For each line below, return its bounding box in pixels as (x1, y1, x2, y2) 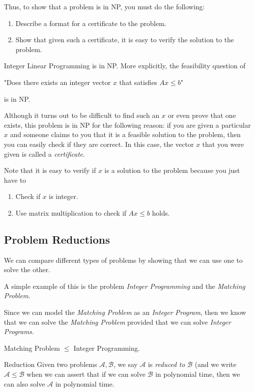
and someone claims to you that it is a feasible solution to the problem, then (10, 129, 241, 140)
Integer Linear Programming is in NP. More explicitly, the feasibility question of (4, 60, 246, 71)
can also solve (4, 378, 45, 389)
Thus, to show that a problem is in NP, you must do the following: (4, 1, 205, 11)
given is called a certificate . (4, 148, 85, 159)
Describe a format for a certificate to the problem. (15, 18, 167, 28)
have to (4, 174, 26, 185)
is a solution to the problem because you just (104, 165, 240, 175)
